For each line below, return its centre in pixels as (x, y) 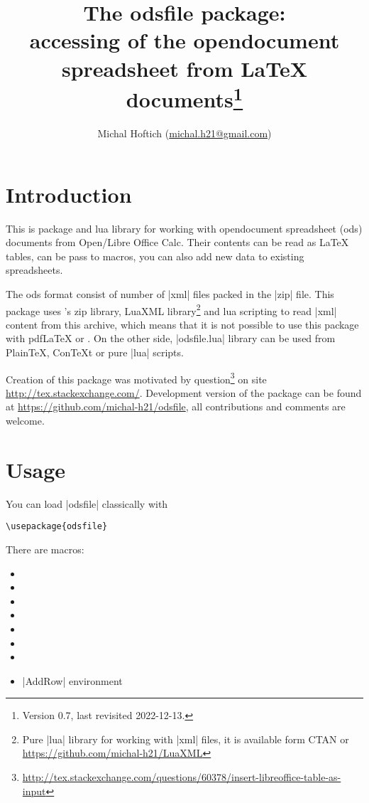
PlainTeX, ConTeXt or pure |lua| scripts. (95, 352)
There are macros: (45, 549)
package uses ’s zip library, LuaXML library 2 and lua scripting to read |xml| (171, 309)
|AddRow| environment (72, 680)
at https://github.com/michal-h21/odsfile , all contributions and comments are (176, 406)
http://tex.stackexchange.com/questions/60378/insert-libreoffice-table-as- (182, 777)
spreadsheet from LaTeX (184, 68)
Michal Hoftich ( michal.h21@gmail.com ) (184, 133)
